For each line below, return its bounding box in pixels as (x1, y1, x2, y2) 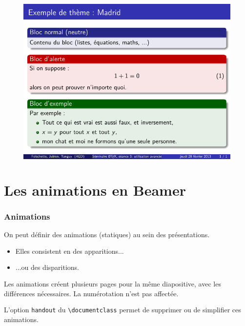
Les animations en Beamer (4, 180, 186, 200)
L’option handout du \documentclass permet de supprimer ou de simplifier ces (4, 305, 241, 315)
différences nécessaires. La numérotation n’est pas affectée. (4, 288, 179, 298)
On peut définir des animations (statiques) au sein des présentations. (4, 229, 210, 240)
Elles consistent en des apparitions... (15, 245, 124, 256)
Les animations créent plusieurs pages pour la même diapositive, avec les (4, 278, 221, 288)
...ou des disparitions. (15, 262, 79, 272)
